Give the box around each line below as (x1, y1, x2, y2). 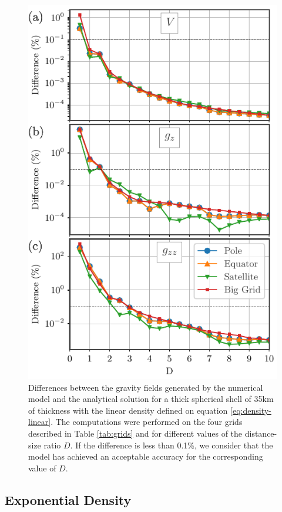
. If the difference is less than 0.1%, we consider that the (70, 438, 273, 451)
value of (28, 461, 56, 474)
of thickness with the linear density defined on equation (28, 404, 228, 416)
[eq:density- (230, 404, 271, 416)
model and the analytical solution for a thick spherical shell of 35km (28, 393, 274, 405)
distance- (244, 427, 277, 439)
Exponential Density (5, 490, 132, 508)
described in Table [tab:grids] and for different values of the (28, 427, 243, 439)
